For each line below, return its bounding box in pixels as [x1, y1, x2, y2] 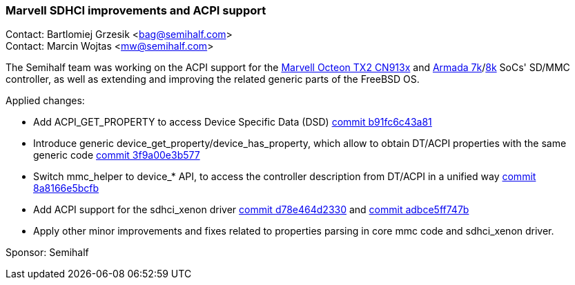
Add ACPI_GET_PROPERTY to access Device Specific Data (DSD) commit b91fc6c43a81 [33, 116, 432, 128]
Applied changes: [6, 95, 85, 107]
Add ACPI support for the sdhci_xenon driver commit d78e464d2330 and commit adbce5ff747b [33, 204, 469, 216]
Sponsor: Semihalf [6, 246, 89, 259]
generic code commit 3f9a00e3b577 [33, 149, 200, 161]
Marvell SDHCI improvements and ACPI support [6, 3, 266, 17]
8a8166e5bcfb [33, 182, 99, 195]
